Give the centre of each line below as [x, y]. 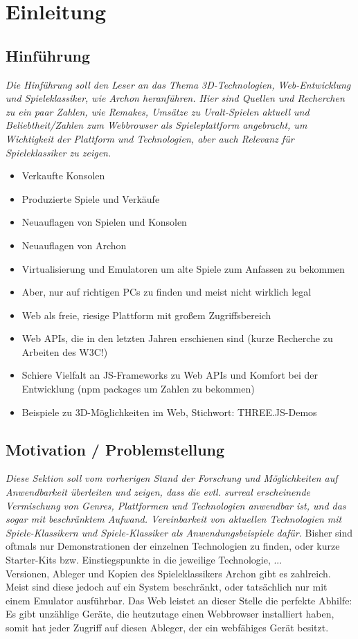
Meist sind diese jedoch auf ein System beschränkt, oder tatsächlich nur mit [167, 587]
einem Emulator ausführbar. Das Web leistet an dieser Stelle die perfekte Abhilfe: [179, 600]
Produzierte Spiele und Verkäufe [91, 198]
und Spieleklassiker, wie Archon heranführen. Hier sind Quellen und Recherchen [175, 98]
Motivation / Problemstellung [115, 449]
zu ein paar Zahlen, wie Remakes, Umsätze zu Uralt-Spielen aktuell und [158, 111]
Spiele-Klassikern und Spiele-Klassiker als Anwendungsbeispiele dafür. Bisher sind [179, 532]
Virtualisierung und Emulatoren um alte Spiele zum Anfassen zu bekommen [183, 268]
